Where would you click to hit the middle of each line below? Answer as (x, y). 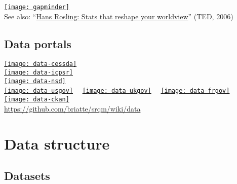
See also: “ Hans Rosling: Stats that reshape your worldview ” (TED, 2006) (119, 16)
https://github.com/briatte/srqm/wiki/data (72, 108)
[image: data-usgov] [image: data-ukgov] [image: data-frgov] (117, 91)
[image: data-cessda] (41, 64)
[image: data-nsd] (35, 81)
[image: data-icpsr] (39, 73)
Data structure (57, 143)
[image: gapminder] (37, 7)
